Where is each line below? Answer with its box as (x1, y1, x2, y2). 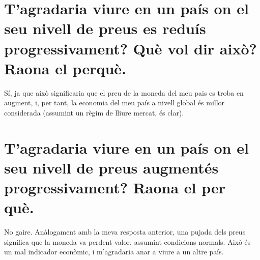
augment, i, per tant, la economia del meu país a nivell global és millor (4, 97, 225, 108)
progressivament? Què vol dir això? (4, 38, 257, 59)
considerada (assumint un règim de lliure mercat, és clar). (4, 107, 184, 118)
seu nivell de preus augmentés (4, 157, 219, 178)
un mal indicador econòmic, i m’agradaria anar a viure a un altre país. (4, 246, 224, 257)
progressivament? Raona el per (4, 177, 226, 198)
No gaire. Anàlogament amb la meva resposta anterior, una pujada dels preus (4, 226, 246, 237)
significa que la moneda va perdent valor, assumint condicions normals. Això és (4, 236, 251, 247)
